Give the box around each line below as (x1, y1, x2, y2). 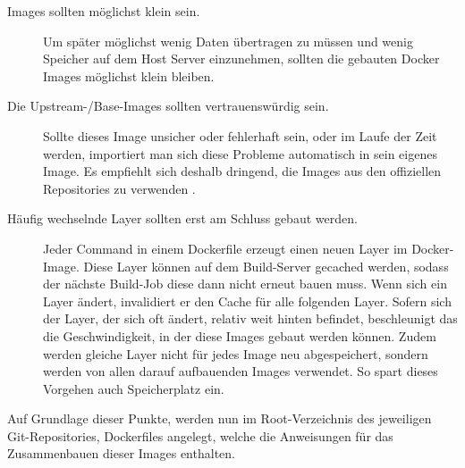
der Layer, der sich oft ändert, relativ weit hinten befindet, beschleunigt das (43, 309, 458, 328)
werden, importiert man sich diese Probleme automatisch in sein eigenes (43, 144, 437, 163)
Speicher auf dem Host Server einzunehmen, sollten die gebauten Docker (43, 49, 440, 68)
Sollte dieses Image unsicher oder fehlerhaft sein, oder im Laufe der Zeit (43, 126, 437, 145)
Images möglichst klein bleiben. (43, 66, 215, 85)
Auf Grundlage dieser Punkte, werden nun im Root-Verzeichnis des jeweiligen (7, 409, 432, 428)
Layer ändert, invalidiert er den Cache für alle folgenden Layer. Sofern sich (43, 291, 452, 310)
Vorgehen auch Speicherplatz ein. (43, 379, 224, 397)
